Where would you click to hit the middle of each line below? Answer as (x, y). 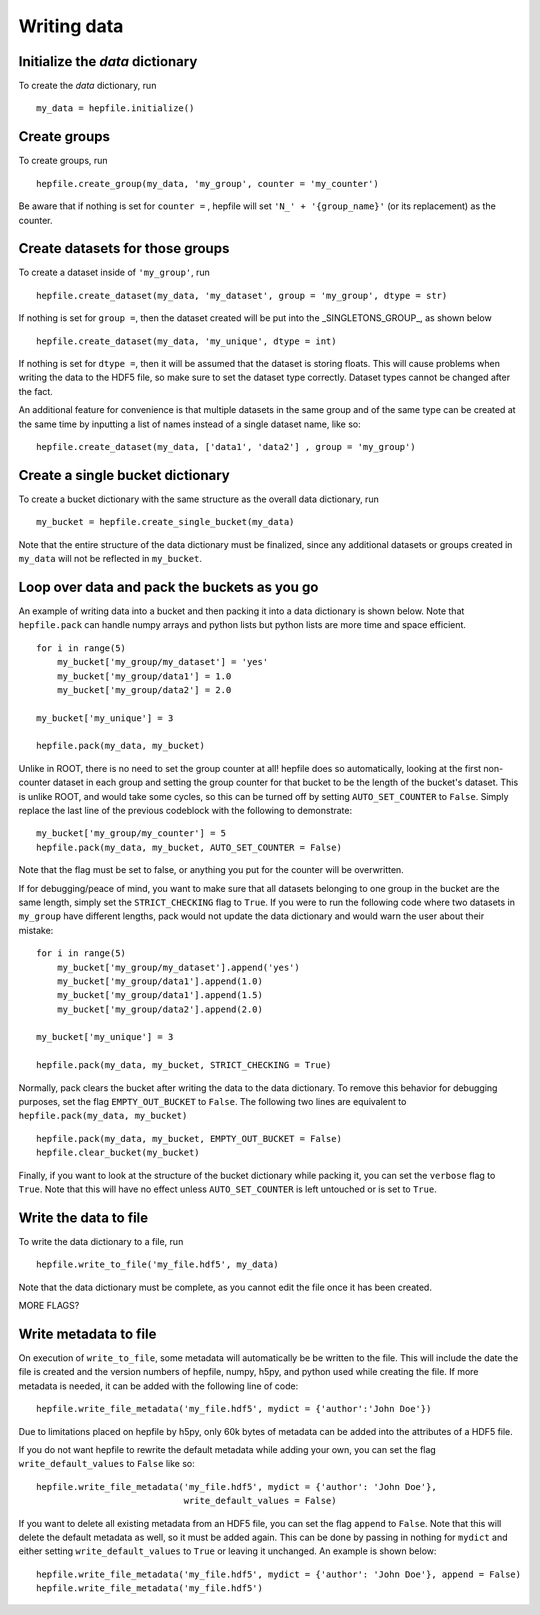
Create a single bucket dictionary (124, 475)
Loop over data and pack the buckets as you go (168, 586)
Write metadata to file (87, 1333)
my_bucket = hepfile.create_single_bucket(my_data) (165, 522)
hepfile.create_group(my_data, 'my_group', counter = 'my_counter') (207, 183)
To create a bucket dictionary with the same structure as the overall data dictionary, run (198, 499)
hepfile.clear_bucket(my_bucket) (118, 1153)
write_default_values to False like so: (106, 1464)
